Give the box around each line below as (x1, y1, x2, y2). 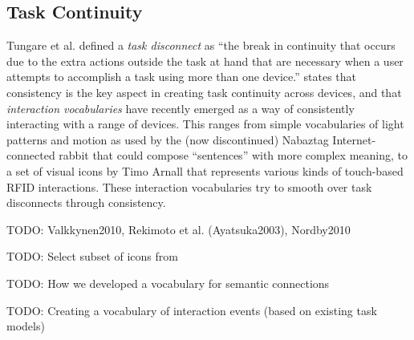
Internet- (332, 131, 376, 148)
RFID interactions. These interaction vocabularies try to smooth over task (6, 178, 372, 195)
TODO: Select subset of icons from (6, 248, 178, 265)
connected (6, 147, 55, 164)
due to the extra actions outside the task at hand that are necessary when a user (6, 52, 404, 69)
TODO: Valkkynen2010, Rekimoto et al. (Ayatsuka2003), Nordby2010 (6, 221, 351, 237)
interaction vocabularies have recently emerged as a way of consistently (6, 99, 355, 116)
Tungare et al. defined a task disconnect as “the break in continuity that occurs (6, 37, 396, 54)
